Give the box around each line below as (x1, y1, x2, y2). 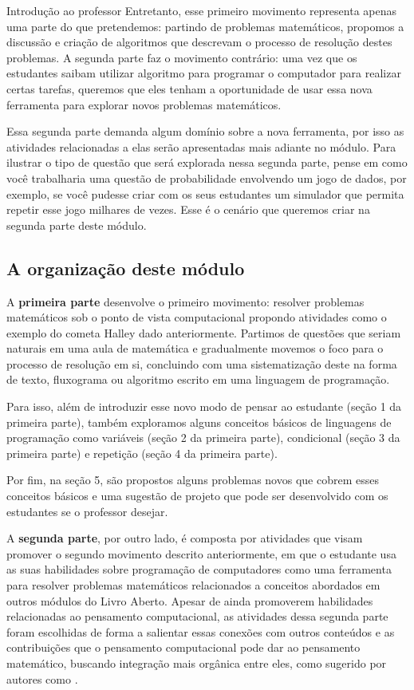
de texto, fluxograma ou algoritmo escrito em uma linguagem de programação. (6, 371, 390, 388)
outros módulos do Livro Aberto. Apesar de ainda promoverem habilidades (6, 592, 373, 609)
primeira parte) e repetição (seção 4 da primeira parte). (6, 444, 278, 461)
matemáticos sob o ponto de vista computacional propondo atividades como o (6, 309, 387, 325)
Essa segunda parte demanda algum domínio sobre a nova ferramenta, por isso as (6, 123, 404, 140)
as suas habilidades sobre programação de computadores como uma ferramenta (6, 561, 392, 578)
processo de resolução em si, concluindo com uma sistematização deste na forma (6, 355, 397, 372)
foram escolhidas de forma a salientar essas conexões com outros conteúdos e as (6, 623, 395, 640)
